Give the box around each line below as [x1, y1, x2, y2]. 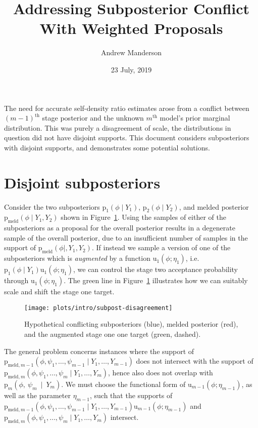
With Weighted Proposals [39, 18, 223, 38]
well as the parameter [4, 390, 71, 400]
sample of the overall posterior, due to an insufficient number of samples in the [4, 232, 248, 243]
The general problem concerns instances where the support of [4, 345, 194, 356]
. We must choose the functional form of [61, 378, 186, 389]
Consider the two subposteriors [4, 201, 100, 212]
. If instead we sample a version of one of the [91, 242, 231, 253]
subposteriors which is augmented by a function [4, 253, 150, 263]
